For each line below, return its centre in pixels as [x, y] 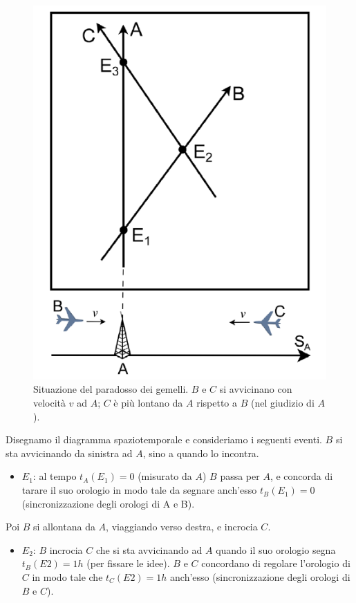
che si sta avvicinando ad [149, 549]
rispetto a [217, 403]
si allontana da [64, 527]
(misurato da [165, 476]
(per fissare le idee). [128, 563]
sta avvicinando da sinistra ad [69, 453]
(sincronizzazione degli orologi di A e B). [108, 503]
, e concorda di [301, 476]
